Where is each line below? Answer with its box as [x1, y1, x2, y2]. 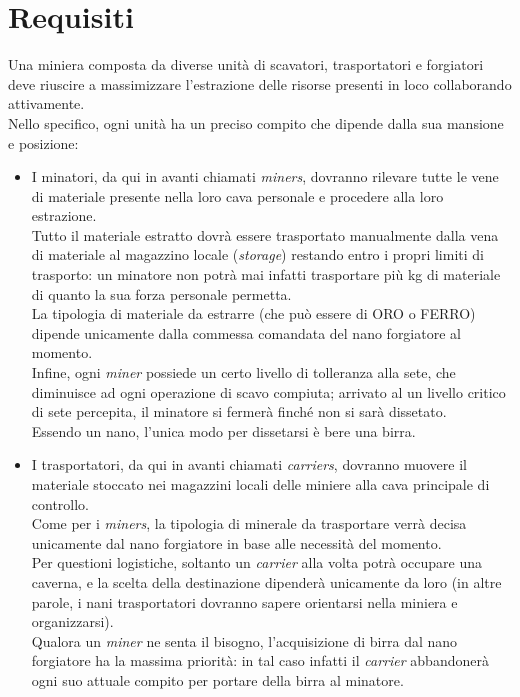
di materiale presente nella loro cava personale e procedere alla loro [31, 185, 444, 206]
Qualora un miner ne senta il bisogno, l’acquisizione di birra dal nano [31, 630, 458, 651]
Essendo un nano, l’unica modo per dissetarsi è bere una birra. [31, 420, 416, 441]
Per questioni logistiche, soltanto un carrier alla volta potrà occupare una [31, 552, 483, 573]
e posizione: [8, 132, 79, 153]
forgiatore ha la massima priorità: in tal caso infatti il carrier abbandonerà [31, 650, 489, 671]
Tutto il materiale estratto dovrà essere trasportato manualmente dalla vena [31, 224, 499, 245]
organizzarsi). [31, 611, 114, 632]
